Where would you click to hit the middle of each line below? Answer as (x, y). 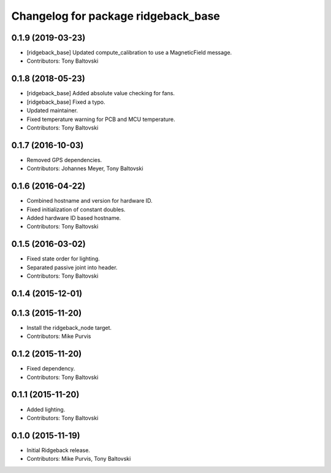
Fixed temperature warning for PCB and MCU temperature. (101, 119)
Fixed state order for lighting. (63, 259)
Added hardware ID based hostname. (74, 217)
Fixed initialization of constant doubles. (76, 209)
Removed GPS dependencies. (64, 160)
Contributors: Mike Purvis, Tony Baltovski (79, 459)
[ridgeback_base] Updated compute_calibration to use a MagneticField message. (129, 53)
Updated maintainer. (52, 111)
